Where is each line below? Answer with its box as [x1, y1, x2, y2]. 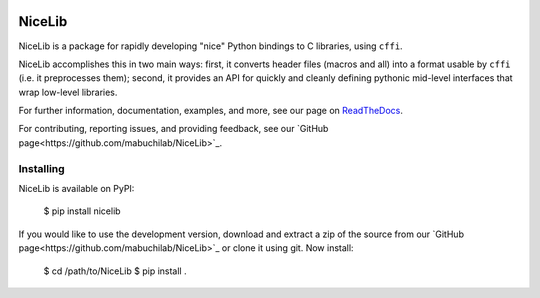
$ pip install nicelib [43, 205, 121, 217]
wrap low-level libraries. [18, 86, 118, 98]
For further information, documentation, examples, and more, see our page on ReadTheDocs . [18, 105, 404, 117]
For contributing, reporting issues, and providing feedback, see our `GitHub [18, 123, 329, 135]
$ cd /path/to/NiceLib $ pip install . [43, 265, 187, 277]
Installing [18, 161, 65, 175]
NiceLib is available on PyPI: [18, 183, 135, 194]
